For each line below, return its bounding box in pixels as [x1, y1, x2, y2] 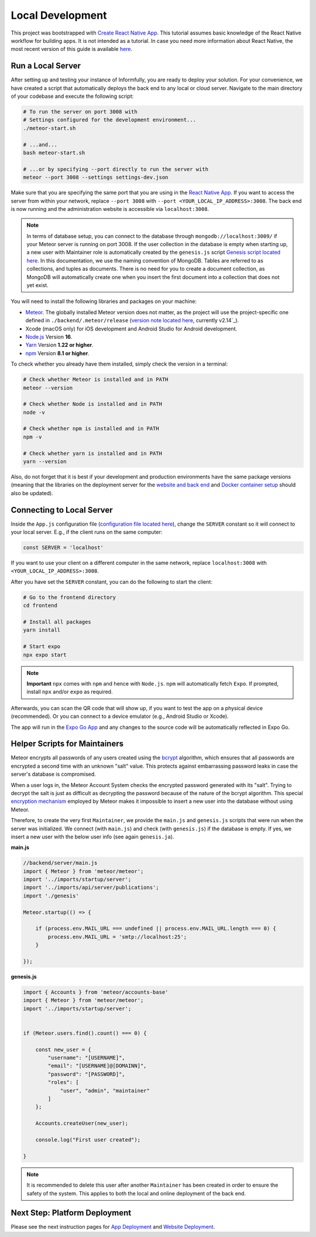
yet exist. [26, 282, 49, 289]
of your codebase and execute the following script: [11, 93, 134, 100]
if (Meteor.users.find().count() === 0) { [23, 1030, 147, 1037]
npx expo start [23, 651, 67, 658]
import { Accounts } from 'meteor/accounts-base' [23, 989, 169, 996]
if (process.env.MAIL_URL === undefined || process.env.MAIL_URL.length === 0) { [35, 925, 276, 932]
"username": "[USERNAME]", [47, 1055, 125, 1061]
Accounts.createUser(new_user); [35, 1120, 129, 1127]
